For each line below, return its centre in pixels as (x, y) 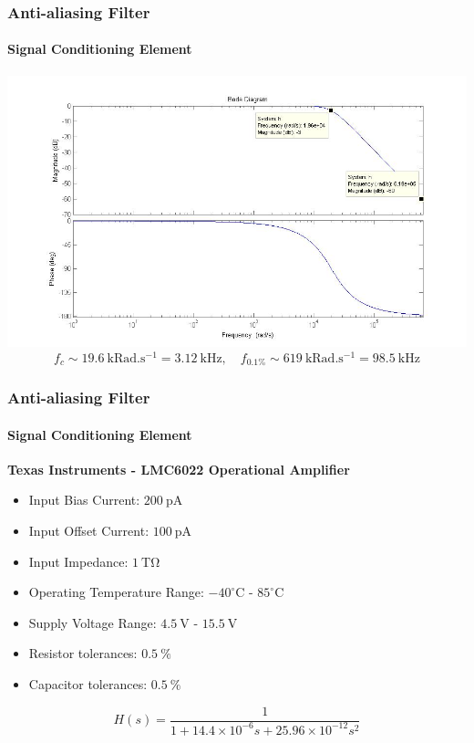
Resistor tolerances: (83, 653)
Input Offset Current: (89, 530)
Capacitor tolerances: (88, 683)
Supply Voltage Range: (93, 622)
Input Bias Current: (84, 500)
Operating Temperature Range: (116, 592)
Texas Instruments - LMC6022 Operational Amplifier (179, 469)
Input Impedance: (78, 561)
